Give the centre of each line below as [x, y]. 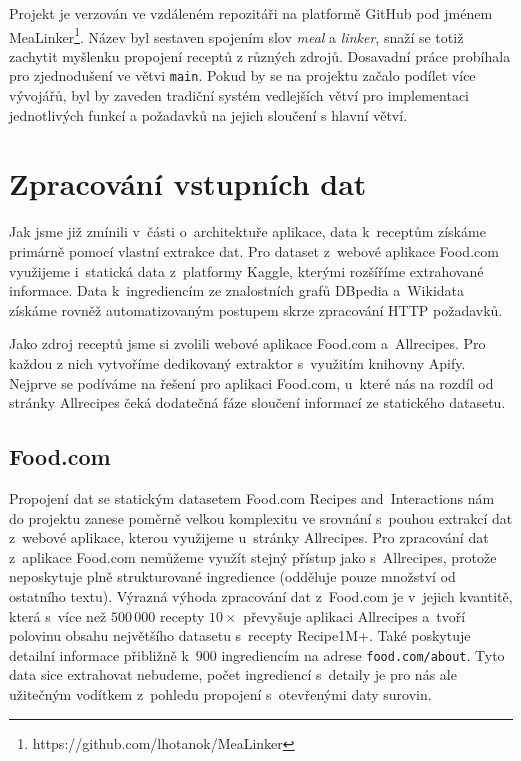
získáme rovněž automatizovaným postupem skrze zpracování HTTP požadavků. [256, 309]
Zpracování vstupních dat [188, 183]
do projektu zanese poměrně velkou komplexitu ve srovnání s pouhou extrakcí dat [261, 517]
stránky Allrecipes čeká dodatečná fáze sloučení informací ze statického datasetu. [257, 402]
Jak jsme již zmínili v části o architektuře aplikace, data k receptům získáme [247, 231]
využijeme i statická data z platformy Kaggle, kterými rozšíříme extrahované [246, 270]
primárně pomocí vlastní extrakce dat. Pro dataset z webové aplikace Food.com [254, 251]
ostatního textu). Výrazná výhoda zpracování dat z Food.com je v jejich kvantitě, [261, 595]
